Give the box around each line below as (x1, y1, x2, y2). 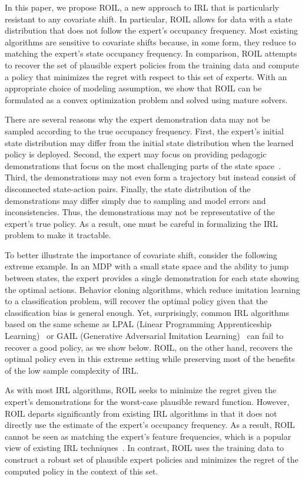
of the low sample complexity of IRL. (5, 364, 139, 376)
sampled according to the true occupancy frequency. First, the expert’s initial (5, 124, 284, 137)
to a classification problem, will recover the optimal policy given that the (5, 295, 268, 307)
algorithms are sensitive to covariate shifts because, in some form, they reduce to (5, 35, 296, 48)
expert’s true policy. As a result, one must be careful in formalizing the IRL (5, 217, 279, 229)
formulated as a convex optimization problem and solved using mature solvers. (5, 93, 288, 106)
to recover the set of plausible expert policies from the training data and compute (5, 58, 299, 71)
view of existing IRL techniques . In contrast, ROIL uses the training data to (5, 442, 284, 454)
